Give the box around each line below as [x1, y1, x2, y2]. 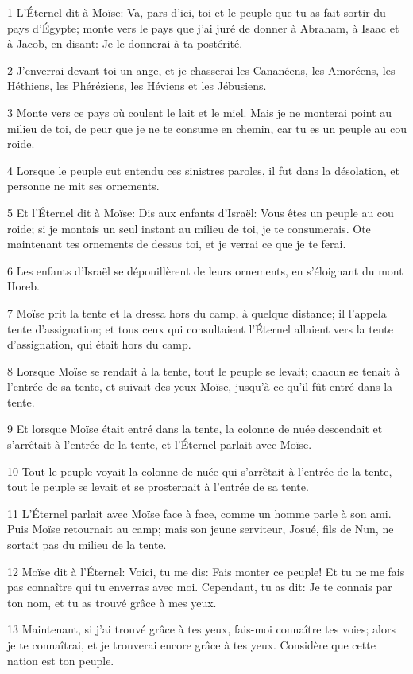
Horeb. [7, 278, 40, 294]
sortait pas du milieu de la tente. [7, 536, 167, 553]
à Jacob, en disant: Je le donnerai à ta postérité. [7, 35, 243, 52]
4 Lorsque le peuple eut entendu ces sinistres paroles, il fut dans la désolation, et [7, 162, 400, 178]
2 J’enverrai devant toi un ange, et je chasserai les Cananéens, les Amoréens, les [7, 61, 396, 78]
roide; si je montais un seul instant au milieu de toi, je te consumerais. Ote [7, 220, 371, 236]
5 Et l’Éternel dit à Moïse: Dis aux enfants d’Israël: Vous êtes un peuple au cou [7, 204, 394, 220]
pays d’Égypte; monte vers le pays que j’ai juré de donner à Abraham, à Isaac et [7, 19, 399, 36]
